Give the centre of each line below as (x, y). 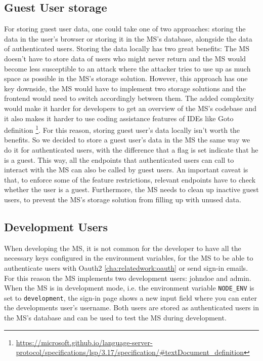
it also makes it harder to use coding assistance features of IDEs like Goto (119, 118)
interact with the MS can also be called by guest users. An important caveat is (126, 170)
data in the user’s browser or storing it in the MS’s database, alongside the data (128, 38)
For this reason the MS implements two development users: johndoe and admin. (128, 278)
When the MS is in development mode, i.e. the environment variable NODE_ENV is (129, 288)
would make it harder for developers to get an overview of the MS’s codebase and (130, 108)
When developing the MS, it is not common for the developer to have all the (123, 248)
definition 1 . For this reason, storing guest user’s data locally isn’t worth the (122, 129)
